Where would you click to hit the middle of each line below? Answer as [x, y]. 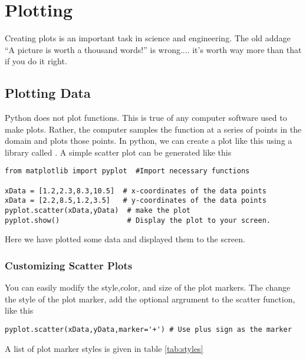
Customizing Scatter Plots [69, 265]
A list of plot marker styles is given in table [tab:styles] [104, 348]
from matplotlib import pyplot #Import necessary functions [127, 171]
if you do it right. [36, 61]
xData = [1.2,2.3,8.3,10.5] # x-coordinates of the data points [136, 191]
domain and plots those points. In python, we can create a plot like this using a [149, 141]
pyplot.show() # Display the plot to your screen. [138, 220]
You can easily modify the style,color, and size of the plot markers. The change [148, 287]
